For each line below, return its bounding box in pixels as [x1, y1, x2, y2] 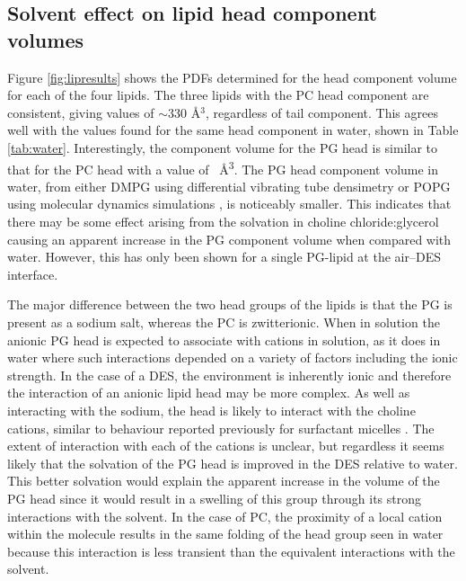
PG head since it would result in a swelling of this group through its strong [7, 488, 421, 507]
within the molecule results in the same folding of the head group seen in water [7, 524, 444, 543]
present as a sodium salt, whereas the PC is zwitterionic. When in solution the [7, 312, 440, 331]
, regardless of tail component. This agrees [205, 103, 438, 121]
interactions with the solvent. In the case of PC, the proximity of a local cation [7, 506, 443, 525]
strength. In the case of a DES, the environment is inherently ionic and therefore [7, 365, 452, 384]
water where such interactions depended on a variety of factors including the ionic [7, 348, 458, 367]
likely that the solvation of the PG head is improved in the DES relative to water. [7, 453, 458, 472]
